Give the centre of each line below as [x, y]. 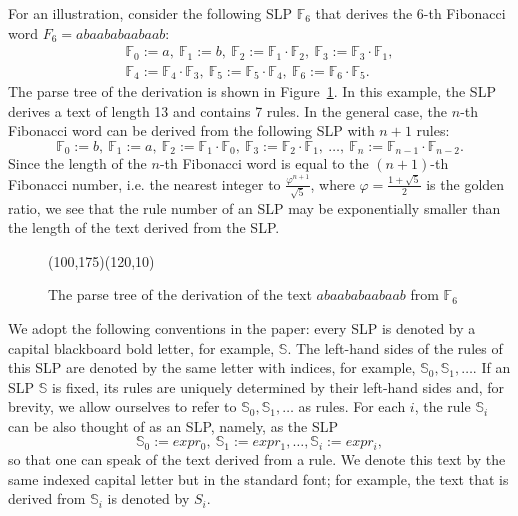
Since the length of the [77, 163]
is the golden [465, 183]
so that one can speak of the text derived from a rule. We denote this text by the [257, 458]
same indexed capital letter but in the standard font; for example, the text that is [258, 478]
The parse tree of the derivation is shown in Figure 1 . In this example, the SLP [252, 91]
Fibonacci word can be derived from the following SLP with [191, 130]
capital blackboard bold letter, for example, [141, 347]
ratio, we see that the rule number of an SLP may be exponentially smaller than [254, 207]
